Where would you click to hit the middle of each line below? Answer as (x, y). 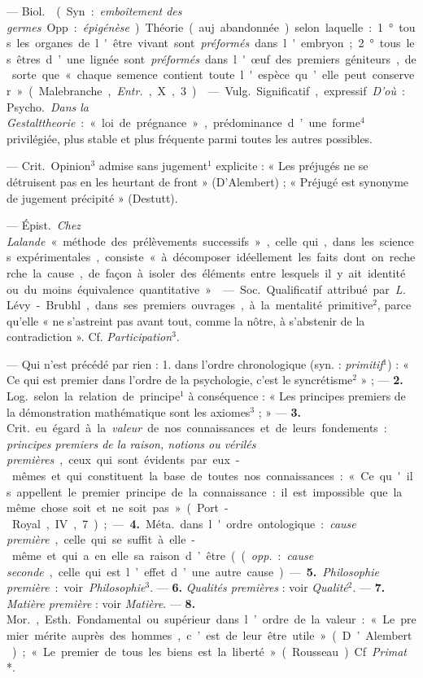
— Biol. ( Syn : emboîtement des (94, 11)
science (397, 241)
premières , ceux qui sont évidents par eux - (123, 459)
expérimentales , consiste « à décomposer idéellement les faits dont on (200, 257)
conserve (393, 74)
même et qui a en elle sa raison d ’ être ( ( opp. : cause (163, 555)
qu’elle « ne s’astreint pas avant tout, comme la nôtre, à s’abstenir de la (186, 320)
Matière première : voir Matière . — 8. (101, 603)
